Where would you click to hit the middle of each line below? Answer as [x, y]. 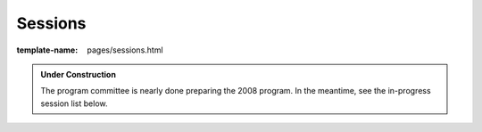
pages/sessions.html [125, 50]
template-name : [47, 50]
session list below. [74, 103]
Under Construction [78, 74]
